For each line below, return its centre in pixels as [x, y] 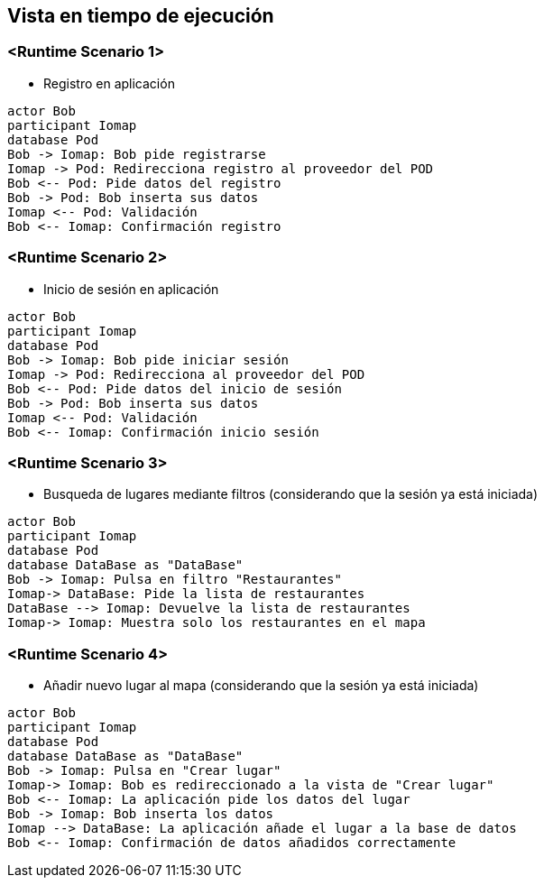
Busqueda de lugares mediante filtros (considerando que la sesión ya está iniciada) [291, 494]
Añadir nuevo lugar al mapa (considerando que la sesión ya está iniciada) [261, 686]
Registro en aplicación [109, 83]
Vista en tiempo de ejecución [141, 16]
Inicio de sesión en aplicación [131, 289]
